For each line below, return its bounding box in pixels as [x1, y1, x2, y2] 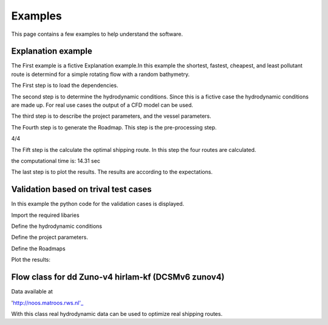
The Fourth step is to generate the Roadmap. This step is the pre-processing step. [11, 123, 217, 131]
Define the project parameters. [11, 234, 88, 241]
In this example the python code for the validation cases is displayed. [11, 200, 185, 208]
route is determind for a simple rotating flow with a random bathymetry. [11, 70, 190, 78]
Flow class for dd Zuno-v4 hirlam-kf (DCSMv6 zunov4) [11, 272, 225, 282]
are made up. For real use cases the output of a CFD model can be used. [11, 101, 194, 109]
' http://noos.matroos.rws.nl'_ [11, 299, 84, 306]
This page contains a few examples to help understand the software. [11, 30, 183, 38]
